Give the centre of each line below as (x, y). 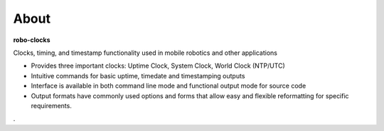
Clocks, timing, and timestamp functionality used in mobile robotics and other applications (145, 53)
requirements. (52, 105)
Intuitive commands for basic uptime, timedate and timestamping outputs (138, 75)
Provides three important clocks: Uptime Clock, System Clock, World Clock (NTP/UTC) (158, 66)
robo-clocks (32, 40)
